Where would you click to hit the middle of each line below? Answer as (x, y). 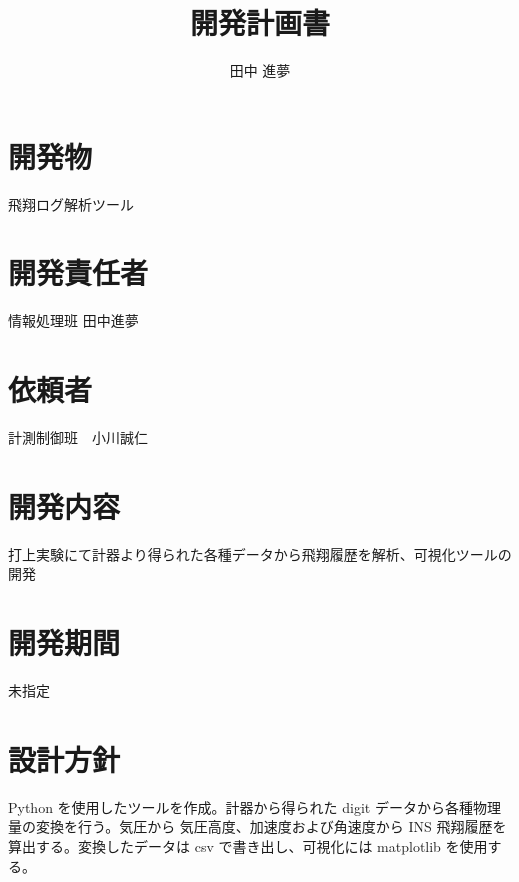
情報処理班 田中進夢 (73, 320)
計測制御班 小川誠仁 (78, 437)
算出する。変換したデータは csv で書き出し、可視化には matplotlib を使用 (248, 846)
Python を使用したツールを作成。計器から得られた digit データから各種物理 (254, 806)
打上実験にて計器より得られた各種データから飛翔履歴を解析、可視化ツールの (260, 553)
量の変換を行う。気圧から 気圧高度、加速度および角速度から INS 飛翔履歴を (257, 826)
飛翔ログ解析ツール (71, 203)
